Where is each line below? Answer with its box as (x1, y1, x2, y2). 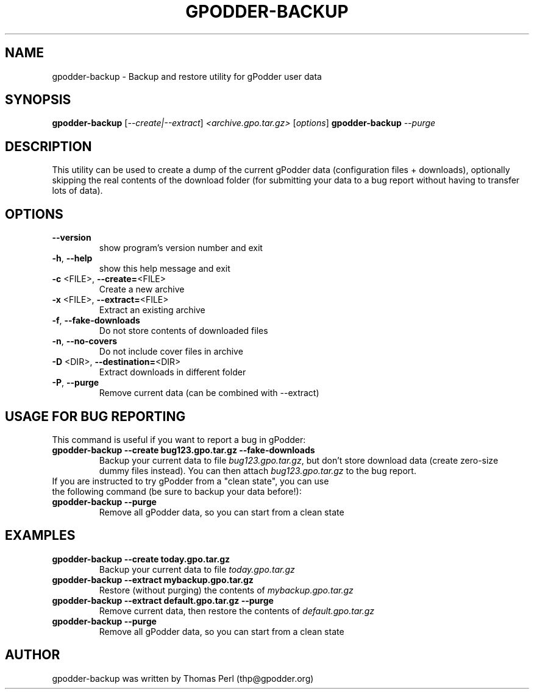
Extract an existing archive (99, 305, 205, 316)
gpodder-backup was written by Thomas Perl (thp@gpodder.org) (52, 673, 314, 684)
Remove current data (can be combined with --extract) (99, 388, 319, 398)
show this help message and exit (99, 263, 230, 274)
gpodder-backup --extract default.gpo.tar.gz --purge (52, 595, 274, 606)
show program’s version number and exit (99, 243, 263, 253)
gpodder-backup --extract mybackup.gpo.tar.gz (52, 574, 254, 585)
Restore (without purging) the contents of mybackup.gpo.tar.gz (99, 584, 354, 595)
